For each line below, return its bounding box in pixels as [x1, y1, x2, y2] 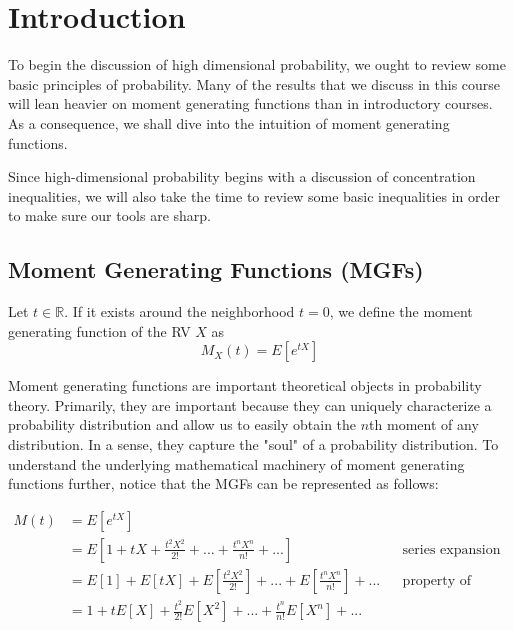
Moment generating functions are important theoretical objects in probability [8, 375, 482, 396]
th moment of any [369, 414, 479, 435]
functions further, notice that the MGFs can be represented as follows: [8, 473, 439, 494]
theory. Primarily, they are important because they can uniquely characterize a [8, 394, 492, 415]
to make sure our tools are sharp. [8, 205, 211, 226]
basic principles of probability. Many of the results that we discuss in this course [8, 73, 501, 94]
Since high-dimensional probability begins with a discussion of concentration [8, 166, 476, 187]
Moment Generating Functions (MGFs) [8, 254, 424, 285]
